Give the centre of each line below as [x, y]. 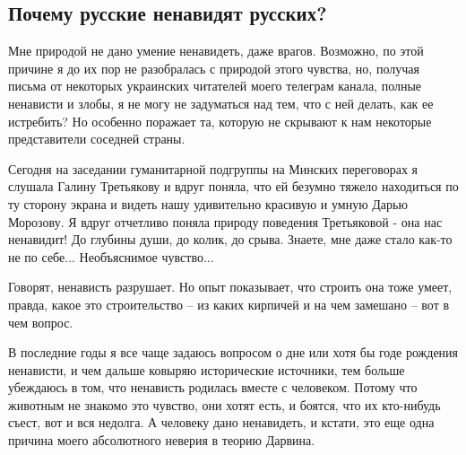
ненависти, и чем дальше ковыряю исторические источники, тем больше [207, 369]
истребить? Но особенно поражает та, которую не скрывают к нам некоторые [220, 121]
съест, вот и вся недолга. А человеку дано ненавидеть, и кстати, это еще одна [221, 422]
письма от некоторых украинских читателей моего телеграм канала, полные [215, 86]
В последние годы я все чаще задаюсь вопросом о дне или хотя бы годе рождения [233, 352]
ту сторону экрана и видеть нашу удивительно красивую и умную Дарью [208, 203]
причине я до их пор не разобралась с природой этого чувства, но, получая [214, 68]
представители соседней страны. [97, 139]
